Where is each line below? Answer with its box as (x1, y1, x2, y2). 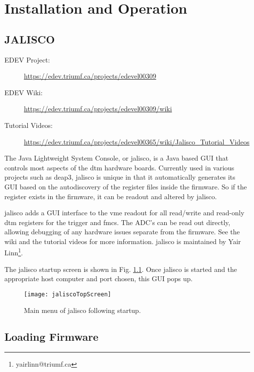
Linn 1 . (4, 246, 23, 258)
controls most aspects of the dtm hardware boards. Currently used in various (4, 162, 234, 172)
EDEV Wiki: (4, 87, 43, 97)
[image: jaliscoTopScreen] (24, 290, 111, 298)
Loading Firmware (4, 329, 98, 344)
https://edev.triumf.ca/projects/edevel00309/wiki (24, 103, 172, 114)
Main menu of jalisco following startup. (24, 305, 141, 315)
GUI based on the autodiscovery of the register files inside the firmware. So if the (4, 181, 247, 191)
